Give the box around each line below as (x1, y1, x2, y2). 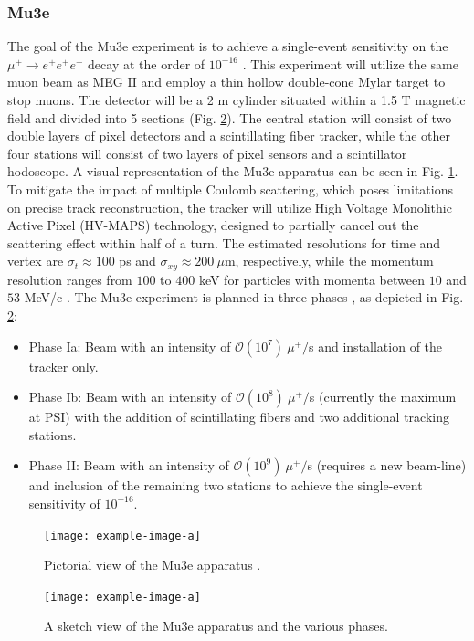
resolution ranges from (7, 269, 132, 289)
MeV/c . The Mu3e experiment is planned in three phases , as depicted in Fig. (24, 288, 464, 307)
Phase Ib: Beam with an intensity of (28, 387, 232, 406)
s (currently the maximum (309, 387, 457, 406)
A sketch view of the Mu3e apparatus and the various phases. (44, 616, 388, 636)
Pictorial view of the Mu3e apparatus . (44, 555, 261, 574)
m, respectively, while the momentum (224, 251, 434, 270)
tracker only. (28, 356, 99, 375)
